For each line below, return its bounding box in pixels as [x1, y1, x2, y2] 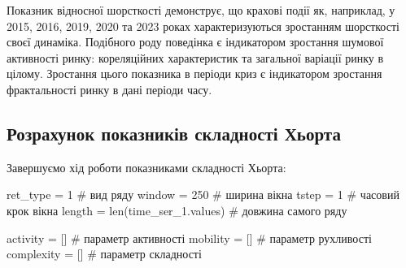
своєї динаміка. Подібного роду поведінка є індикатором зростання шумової [7, 33, 384, 50]
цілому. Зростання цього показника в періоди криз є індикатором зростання [7, 65, 382, 82]
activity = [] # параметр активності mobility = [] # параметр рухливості [7, 229, 372, 246]
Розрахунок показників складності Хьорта [7, 120, 341, 145]
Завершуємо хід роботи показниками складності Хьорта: [7, 158, 286, 175]
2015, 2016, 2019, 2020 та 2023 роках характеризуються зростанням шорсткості [7, 17, 399, 34]
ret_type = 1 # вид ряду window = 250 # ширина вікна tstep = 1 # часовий [7, 186, 399, 203]
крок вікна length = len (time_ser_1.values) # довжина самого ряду [7, 201, 347, 218]
